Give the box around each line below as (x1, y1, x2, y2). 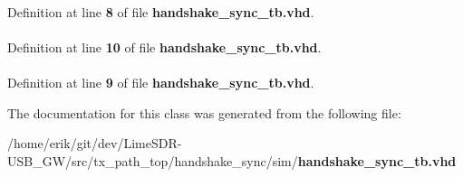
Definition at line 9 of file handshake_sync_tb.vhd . (7, 72, 314, 91)
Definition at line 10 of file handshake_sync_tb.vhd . (7, 37, 322, 56)
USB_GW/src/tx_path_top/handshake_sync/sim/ (7, 151, 298, 170)
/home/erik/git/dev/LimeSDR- (7, 134, 182, 153)
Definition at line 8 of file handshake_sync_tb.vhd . (7, 2, 314, 21)
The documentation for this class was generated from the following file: (7, 103, 401, 122)
